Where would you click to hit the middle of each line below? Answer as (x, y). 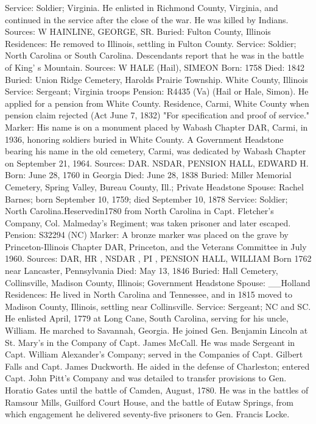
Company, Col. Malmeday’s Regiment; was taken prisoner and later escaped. (148, 222)
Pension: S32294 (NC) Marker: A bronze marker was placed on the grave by (147, 235)
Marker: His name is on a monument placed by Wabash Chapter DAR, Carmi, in (156, 127)
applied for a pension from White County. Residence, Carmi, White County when (157, 103)
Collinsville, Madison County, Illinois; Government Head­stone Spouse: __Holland (158, 282)
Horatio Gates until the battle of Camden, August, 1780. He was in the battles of (157, 390)
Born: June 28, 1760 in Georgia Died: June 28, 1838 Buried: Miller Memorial (148, 175)
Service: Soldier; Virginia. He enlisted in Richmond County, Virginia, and (142, 7)
